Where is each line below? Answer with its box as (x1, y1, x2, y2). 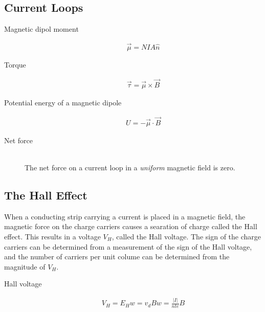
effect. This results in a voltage (4, 231, 101, 241)
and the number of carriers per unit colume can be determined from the (4, 251, 230, 262)
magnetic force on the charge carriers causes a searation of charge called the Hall (4, 221, 257, 232)
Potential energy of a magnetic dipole (4, 97, 122, 107)
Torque (4, 59, 26, 70)
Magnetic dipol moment (4, 24, 79, 34)
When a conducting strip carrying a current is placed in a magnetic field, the (4, 211, 246, 221)
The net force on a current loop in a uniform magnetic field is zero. (25, 162, 235, 172)
